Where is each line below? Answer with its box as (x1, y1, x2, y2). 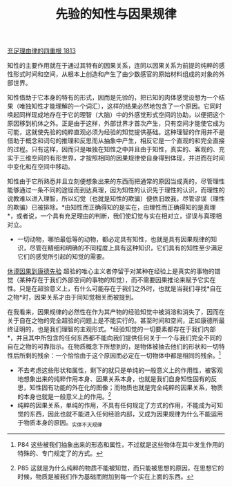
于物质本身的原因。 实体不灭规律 (17, 418, 102, 428)
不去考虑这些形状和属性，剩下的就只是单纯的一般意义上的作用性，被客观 (17, 366, 223, 374)
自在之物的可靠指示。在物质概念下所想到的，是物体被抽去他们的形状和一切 (7, 342, 219, 351)
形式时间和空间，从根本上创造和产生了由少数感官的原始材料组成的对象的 (12, 70, 219, 78)
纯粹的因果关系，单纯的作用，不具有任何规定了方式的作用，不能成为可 (17, 401, 217, 409)
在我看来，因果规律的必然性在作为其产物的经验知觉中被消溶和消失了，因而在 (7, 308, 225, 316)
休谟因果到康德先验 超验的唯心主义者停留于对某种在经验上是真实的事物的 (7, 267, 215, 275)
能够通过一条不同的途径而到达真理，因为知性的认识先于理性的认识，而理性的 (7, 186, 225, 194)
